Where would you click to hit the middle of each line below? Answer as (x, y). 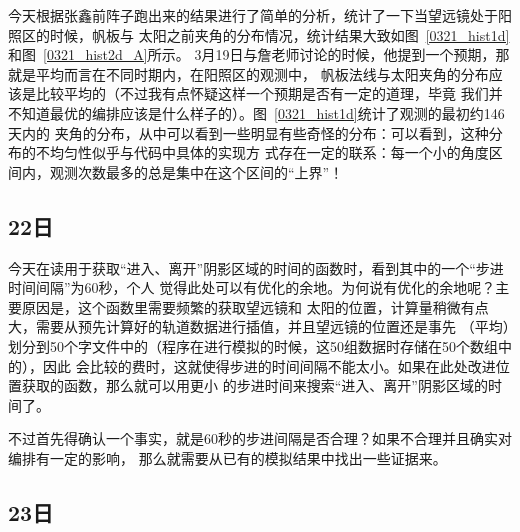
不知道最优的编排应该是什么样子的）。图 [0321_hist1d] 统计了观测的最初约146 (256, 112)
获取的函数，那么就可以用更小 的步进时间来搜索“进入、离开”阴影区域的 (254, 385)
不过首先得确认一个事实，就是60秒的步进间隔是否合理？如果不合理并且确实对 (260, 438)
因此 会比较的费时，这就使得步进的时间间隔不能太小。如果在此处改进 (269, 365)
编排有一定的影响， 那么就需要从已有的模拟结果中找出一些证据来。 (227, 457)
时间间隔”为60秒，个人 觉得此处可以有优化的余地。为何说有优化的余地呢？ (252, 287)
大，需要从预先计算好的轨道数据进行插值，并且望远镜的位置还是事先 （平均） (259, 326)
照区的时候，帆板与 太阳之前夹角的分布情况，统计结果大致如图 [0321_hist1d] (259, 34)
